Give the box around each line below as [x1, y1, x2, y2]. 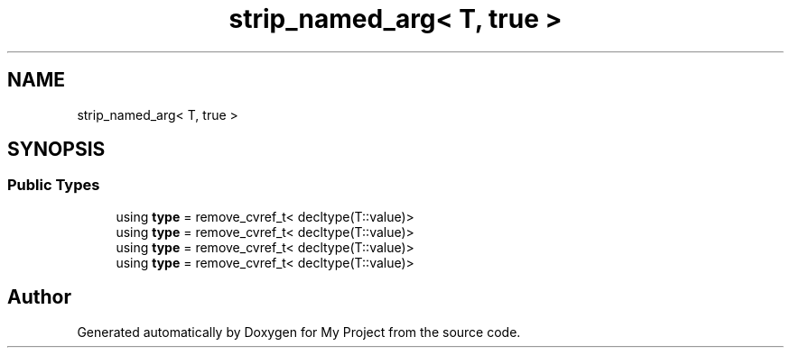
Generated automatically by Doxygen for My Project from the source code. [77, 323, 521, 340]
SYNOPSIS [7, 138, 106, 161]
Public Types [7, 176, 100, 195]
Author [7, 286, 71, 309]
